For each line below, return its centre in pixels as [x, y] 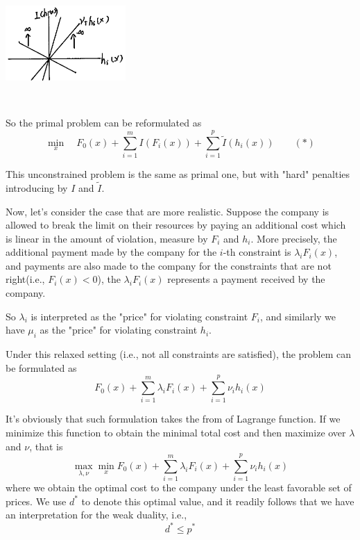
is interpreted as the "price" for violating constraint [139, 316]
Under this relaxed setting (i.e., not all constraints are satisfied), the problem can [179, 354]
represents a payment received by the [246, 279]
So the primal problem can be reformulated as [104, 123]
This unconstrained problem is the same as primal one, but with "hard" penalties [178, 174]
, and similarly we [298, 316]
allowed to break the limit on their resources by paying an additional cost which [176, 225]
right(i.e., [25, 279]
